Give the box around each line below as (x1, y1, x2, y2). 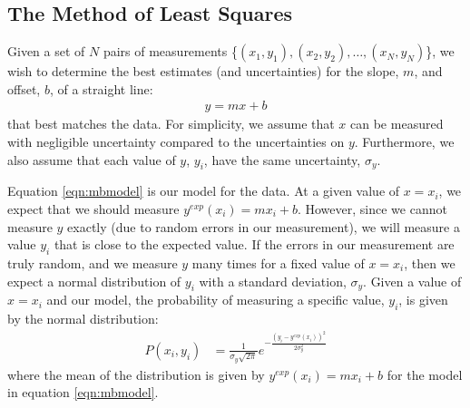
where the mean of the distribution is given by (7, 364, 265, 384)
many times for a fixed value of (191, 253, 365, 272)
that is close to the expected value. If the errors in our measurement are (54, 235, 455, 254)
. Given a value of (363, 271, 462, 290)
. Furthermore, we (354, 132, 455, 151)
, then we (404, 253, 455, 272)
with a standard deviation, (199, 271, 347, 290)
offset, (7, 79, 41, 98)
